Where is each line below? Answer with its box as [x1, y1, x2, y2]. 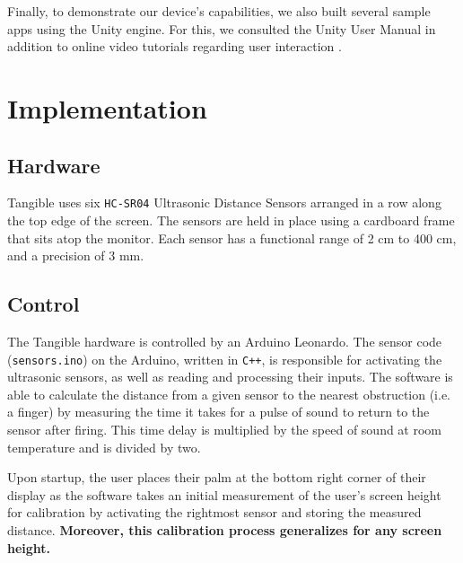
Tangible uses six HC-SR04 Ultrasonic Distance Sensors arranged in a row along [7, 193, 441, 212]
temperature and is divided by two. [7, 437, 201, 456]
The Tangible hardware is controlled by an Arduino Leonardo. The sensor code [7, 332, 442, 350]
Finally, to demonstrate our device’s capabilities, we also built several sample [7, 2, 431, 20]
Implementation [7, 89, 207, 126]
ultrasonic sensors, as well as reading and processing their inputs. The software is [7, 367, 453, 386]
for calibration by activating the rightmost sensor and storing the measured [7, 503, 422, 522]
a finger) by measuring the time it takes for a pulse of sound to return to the [7, 402, 430, 421]
